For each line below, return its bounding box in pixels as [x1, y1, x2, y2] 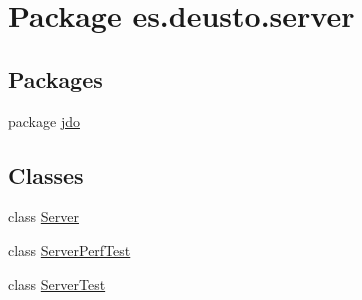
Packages [8, 63, 103, 94]
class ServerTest [8, 273, 106, 294]
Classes [8, 159, 84, 190]
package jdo [8, 110, 80, 131]
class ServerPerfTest [8, 239, 131, 260]
